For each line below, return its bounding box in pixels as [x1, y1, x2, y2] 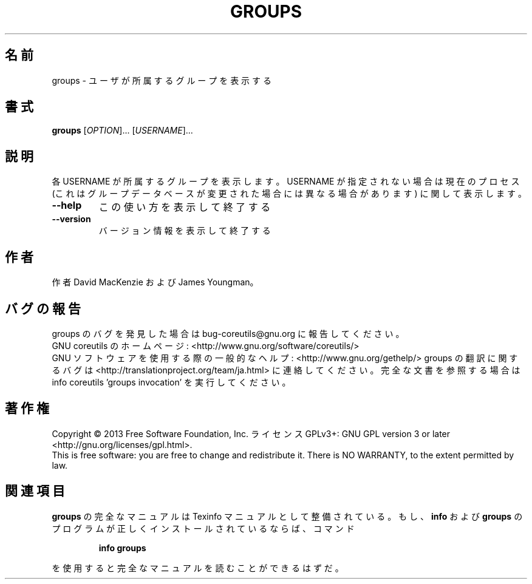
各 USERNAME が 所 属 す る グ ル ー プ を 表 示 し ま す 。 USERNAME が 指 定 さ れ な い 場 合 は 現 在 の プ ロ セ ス [52, 176, 520, 187]
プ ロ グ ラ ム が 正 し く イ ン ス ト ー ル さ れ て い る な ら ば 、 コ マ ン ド [52, 523, 355, 534]
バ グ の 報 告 [5, 300, 81, 316]
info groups [98, 542, 146, 553]
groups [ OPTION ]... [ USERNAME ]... [52, 125, 193, 136]
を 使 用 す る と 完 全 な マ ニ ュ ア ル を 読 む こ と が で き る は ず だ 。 [52, 562, 344, 573]
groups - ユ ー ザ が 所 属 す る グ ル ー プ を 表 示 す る [52, 75, 271, 86]
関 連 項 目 [5, 483, 65, 499]
